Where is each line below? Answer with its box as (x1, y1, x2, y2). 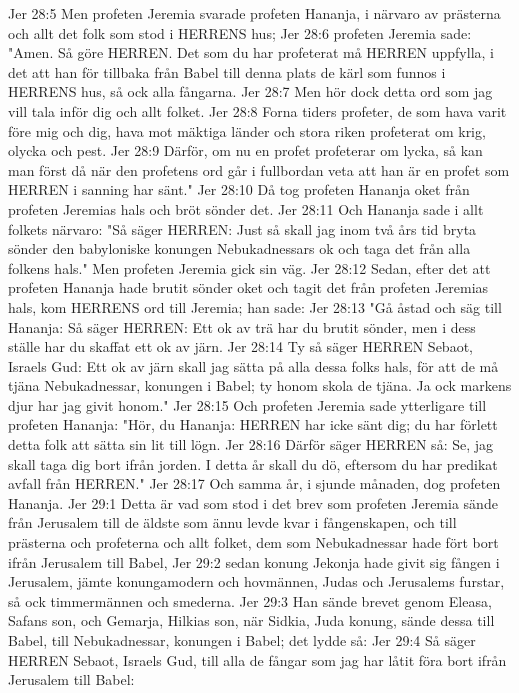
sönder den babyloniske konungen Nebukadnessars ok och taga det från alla (8, 238, 471, 259)
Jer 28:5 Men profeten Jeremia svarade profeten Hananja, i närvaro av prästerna (8, 3, 501, 23)
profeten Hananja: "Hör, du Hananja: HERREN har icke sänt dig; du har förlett (8, 414, 498, 435)
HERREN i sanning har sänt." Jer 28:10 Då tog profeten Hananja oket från (8, 179, 470, 200)
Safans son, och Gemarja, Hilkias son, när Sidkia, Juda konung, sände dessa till (8, 610, 495, 631)
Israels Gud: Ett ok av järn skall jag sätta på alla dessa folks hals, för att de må (8, 355, 499, 376)
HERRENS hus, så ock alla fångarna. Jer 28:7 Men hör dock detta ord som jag (8, 81, 493, 102)
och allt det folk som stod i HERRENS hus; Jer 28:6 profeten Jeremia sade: (8, 22, 472, 43)
